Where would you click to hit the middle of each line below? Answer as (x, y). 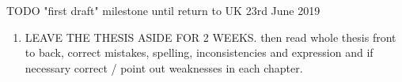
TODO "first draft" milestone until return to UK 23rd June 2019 (163, 10)
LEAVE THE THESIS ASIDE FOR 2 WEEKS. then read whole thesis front (210, 37)
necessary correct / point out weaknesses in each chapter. (164, 67)
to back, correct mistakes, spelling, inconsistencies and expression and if (199, 52)
